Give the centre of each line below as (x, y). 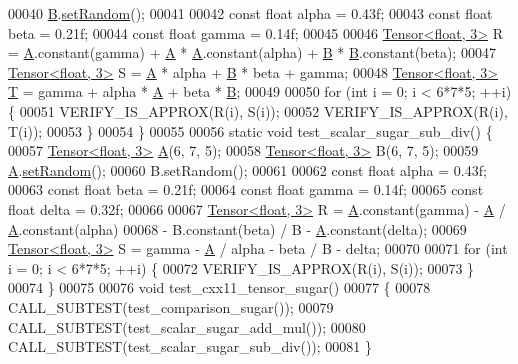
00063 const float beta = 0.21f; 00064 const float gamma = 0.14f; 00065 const (246, 189)
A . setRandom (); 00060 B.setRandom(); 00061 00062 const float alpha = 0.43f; (247, 169)
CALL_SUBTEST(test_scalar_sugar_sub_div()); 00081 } (190, 346)
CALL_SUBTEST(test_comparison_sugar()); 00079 (171, 306)
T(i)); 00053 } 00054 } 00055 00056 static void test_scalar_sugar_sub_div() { (250, 130)
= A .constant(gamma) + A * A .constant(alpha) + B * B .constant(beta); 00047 (252, 52)
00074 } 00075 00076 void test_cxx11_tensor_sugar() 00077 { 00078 (219, 287)
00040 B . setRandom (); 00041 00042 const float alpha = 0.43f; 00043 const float (250, 13)
